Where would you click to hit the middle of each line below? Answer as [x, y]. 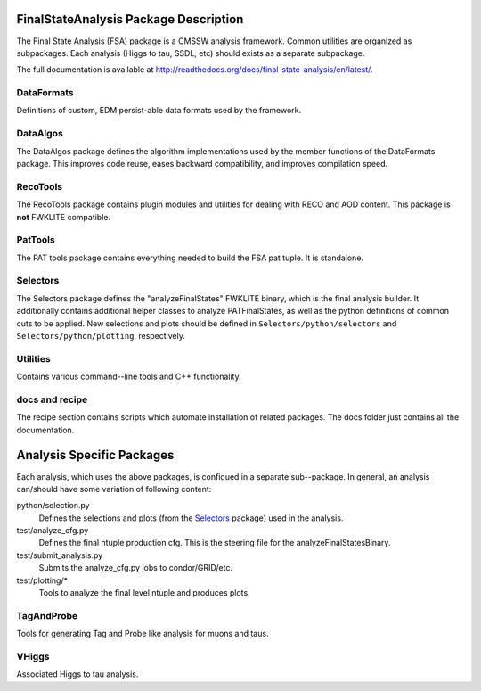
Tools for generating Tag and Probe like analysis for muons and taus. [143, 634]
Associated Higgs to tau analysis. [77, 674]
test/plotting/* [42, 580]
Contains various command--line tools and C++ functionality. [129, 377]
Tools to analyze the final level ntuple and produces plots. [144, 593]
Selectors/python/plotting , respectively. [101, 335]
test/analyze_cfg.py [53, 531]
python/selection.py [53, 506]
